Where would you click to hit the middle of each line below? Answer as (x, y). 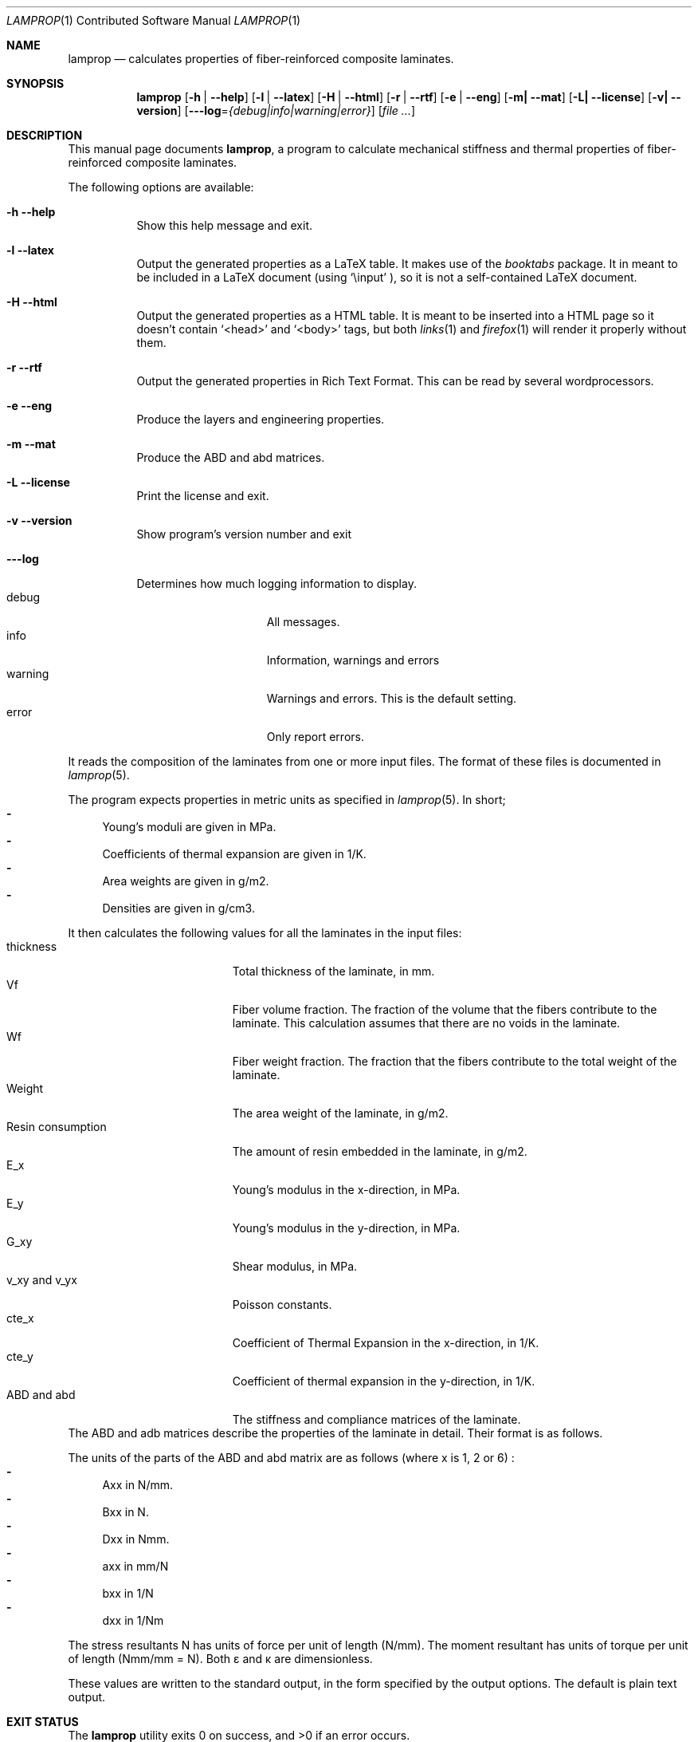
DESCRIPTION (45, 135)
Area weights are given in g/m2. (186, 881)
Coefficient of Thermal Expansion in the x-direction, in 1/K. (386, 1343)
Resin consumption (57, 1127)
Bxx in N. (125, 1512)
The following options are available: (161, 187)
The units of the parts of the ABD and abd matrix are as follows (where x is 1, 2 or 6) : (291, 1458)
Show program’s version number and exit (244, 534)
